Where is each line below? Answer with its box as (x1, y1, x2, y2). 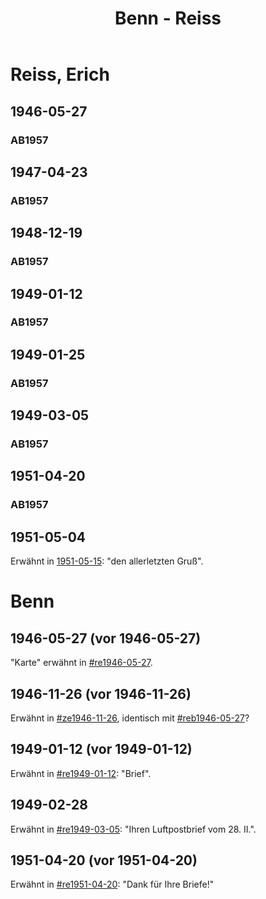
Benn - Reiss (114, 7, 222, 30)
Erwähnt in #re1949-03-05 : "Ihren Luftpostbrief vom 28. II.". (10, 823, 257, 835)
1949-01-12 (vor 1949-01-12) (10, 741, 193, 758)
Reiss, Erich (10, 63, 110, 86)
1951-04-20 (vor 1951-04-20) (10, 852, 198, 869)
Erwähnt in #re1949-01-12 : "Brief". (10, 767, 152, 779)
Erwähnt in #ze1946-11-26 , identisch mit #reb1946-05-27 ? (10, 712, 250, 724)
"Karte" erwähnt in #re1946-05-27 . (10, 657, 153, 669)
